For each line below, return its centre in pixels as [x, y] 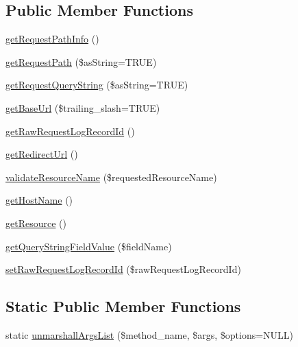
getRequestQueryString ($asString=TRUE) [97, 85]
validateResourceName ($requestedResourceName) [111, 177]
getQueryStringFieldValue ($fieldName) [89, 246]
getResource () [36, 223]
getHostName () [39, 200]
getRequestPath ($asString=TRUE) [81, 61]
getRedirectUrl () [42, 154]
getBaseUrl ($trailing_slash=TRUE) [83, 107]
